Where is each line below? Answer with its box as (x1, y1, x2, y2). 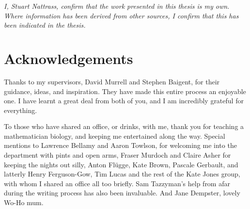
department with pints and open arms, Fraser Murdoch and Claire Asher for (4, 150, 231, 160)
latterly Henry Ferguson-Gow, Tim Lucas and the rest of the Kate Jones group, (4, 169, 240, 179)
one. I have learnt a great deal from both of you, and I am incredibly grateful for (4, 96, 244, 106)
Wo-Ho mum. (4, 197, 44, 208)
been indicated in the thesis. (4, 20, 86, 30)
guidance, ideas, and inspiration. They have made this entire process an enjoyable (4, 86, 246, 96)
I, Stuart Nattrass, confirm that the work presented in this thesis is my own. (4, 1, 230, 11)
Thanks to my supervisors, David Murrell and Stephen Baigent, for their (4, 76, 220, 86)
